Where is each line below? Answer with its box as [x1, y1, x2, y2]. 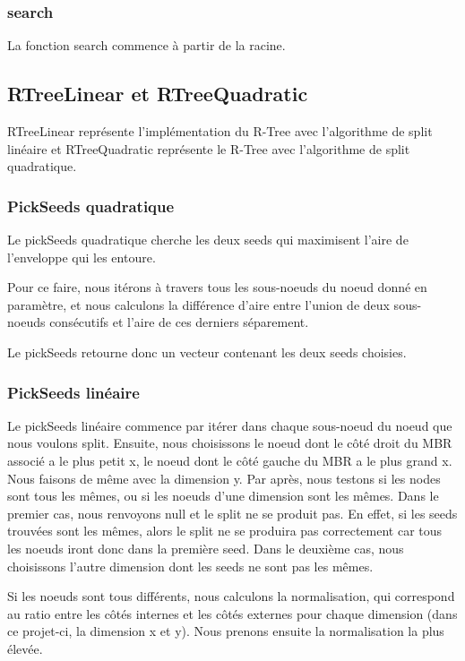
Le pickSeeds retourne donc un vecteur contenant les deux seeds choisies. [7, 342, 407, 361]
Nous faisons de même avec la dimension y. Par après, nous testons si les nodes [7, 468, 441, 487]
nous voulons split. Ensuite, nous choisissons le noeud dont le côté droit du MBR [7, 434, 452, 452]
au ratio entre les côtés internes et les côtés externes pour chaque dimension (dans [7, 604, 458, 622]
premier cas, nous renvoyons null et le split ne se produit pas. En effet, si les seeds [7, 503, 458, 522]
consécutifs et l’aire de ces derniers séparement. [49, 313, 309, 331]
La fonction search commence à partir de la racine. [7, 36, 286, 55]
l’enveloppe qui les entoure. [7, 247, 156, 266]
